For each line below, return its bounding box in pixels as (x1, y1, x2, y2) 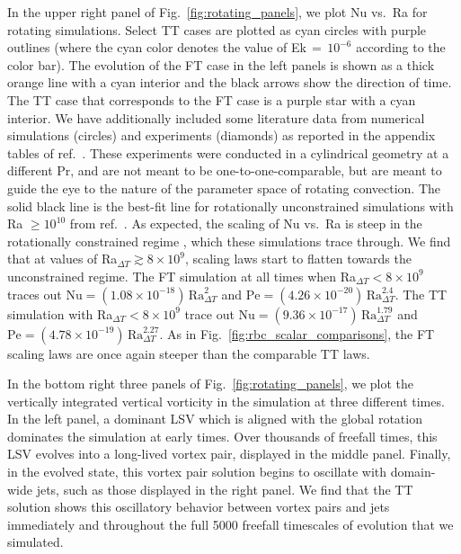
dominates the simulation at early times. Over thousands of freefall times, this (7, 426, 438, 445)
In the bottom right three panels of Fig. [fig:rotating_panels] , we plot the (7, 374, 414, 393)
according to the (356, 38, 446, 57)
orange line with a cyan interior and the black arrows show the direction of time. (7, 73, 452, 92)
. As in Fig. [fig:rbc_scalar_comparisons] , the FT (159, 324, 435, 343)
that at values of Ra (7, 249, 118, 268)
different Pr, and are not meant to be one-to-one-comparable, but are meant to (7, 161, 442, 180)
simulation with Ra (7, 304, 113, 323)
